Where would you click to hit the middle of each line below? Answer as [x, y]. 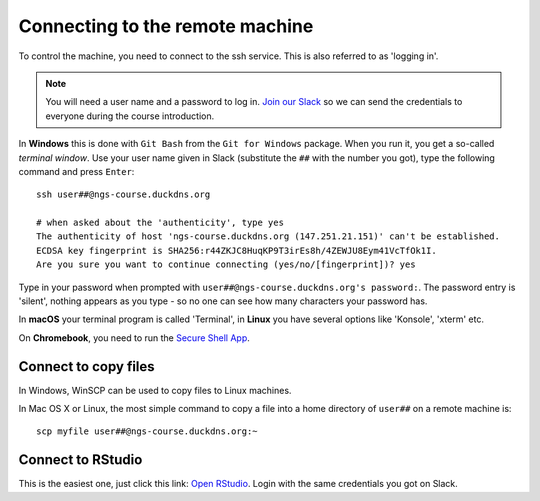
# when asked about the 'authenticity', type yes [160, 223]
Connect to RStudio [80, 460]
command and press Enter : [76, 171]
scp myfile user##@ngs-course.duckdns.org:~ [147, 431]
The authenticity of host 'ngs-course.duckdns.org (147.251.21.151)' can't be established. [268, 236]
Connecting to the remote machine [166, 26]
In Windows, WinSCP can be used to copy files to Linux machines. [155, 390]
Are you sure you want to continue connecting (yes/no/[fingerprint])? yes [226, 264]
